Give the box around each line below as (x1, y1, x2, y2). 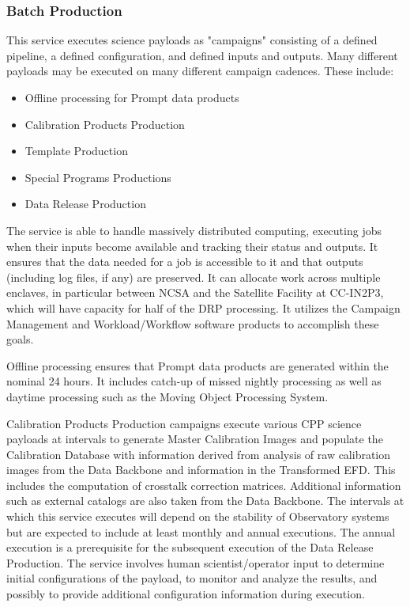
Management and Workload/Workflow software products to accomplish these (6, 315, 379, 332)
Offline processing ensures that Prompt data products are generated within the (6, 357, 389, 374)
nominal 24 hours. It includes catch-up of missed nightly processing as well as (6, 373, 382, 389)
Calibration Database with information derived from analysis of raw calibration (6, 446, 391, 462)
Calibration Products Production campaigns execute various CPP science (6, 415, 362, 431)
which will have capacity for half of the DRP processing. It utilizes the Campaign (6, 299, 401, 316)
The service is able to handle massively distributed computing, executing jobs (6, 222, 382, 238)
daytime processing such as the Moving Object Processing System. (6, 388, 329, 404)
